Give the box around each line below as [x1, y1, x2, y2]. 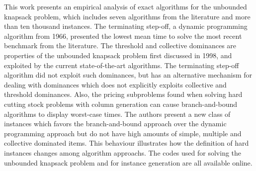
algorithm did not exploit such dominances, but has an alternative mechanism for [4, 70, 252, 80]
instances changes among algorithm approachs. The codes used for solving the [4, 147, 242, 158]
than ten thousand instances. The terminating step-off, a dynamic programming [4, 21, 248, 31]
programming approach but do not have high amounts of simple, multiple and [4, 128, 242, 138]
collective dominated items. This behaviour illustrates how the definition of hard [4, 138, 249, 148]
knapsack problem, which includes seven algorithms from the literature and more [4, 11, 251, 21]
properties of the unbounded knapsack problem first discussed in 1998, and [4, 50, 232, 60]
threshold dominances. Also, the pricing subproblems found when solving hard [4, 89, 243, 99]
